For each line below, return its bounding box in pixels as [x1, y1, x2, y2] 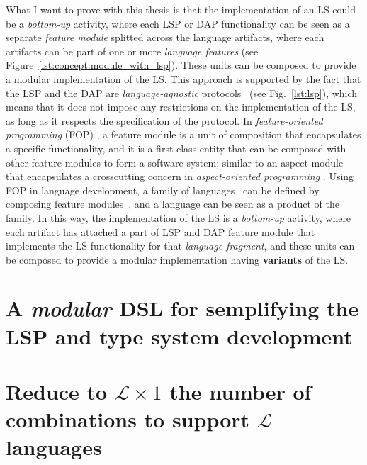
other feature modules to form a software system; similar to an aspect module [6, 155, 344, 169]
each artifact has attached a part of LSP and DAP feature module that [6, 224, 315, 239]
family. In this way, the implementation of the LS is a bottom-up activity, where [6, 210, 351, 225]
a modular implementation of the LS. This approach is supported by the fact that [6, 71, 361, 86]
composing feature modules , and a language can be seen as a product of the [6, 196, 339, 211]
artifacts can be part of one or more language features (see [6, 43, 259, 58]
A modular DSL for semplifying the [6, 293, 359, 323]
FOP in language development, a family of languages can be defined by [6, 182, 320, 197]
